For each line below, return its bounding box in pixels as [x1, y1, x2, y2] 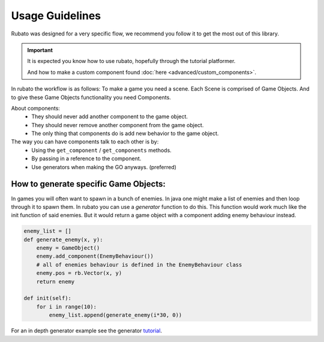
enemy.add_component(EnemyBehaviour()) [36, 253, 154, 260]
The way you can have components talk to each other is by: [11, 138, 159, 145]
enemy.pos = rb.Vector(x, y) [36, 270, 122, 277]
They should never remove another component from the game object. [31, 121, 204, 128]
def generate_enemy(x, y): [23, 236, 103, 243]
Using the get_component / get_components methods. [31, 146, 172, 154]
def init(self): [23, 295, 72, 302]
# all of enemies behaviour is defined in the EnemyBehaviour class [36, 261, 242, 268]
